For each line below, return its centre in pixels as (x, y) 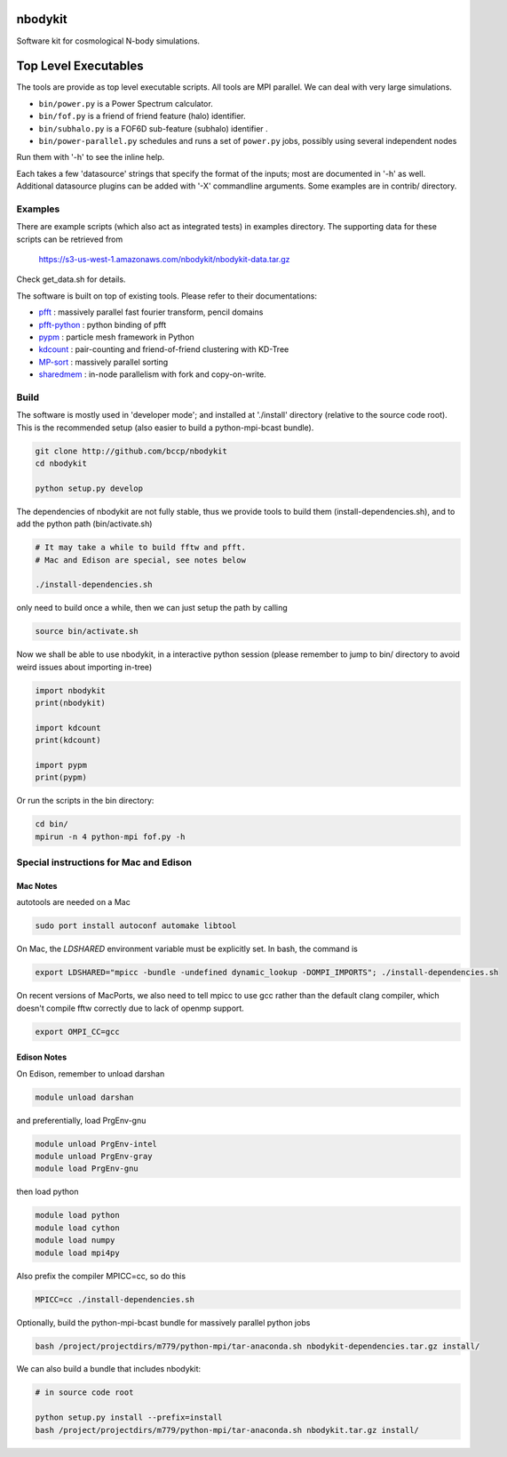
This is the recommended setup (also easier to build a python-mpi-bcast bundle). (165, 428)
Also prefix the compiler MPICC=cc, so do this (101, 1276)
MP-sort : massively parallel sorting (103, 362)
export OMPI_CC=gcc (77, 1032)
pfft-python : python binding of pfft (103, 324)
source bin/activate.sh (87, 632)
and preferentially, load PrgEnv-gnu (81, 1120)
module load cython (77, 1228)
